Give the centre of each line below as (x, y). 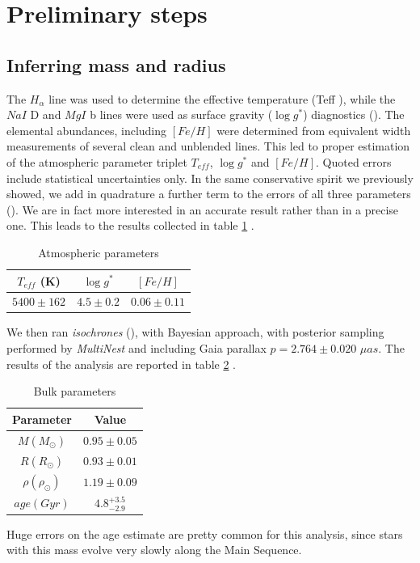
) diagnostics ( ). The (354, 114)
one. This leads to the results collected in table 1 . (130, 225)
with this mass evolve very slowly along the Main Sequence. (154, 550)
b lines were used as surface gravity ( (181, 114)
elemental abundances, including (87, 130)
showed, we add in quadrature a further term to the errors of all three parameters (209, 194)
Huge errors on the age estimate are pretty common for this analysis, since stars (205, 533)
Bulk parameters (75, 391)
